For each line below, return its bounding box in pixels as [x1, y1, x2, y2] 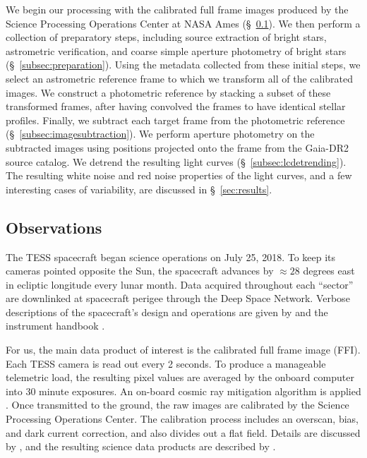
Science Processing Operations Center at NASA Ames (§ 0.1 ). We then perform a [6, 16, 361, 30]
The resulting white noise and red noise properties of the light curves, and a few [6, 168, 352, 183]
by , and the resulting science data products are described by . [6, 439, 276, 454]
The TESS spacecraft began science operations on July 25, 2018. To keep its [6, 249, 336, 264]
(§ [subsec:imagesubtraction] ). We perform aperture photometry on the [6, 126, 315, 141]
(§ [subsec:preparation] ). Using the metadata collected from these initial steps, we [6, 57, 361, 72]
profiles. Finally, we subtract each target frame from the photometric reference [6, 112, 345, 127]
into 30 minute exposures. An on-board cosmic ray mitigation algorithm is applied [6, 383, 361, 398]
